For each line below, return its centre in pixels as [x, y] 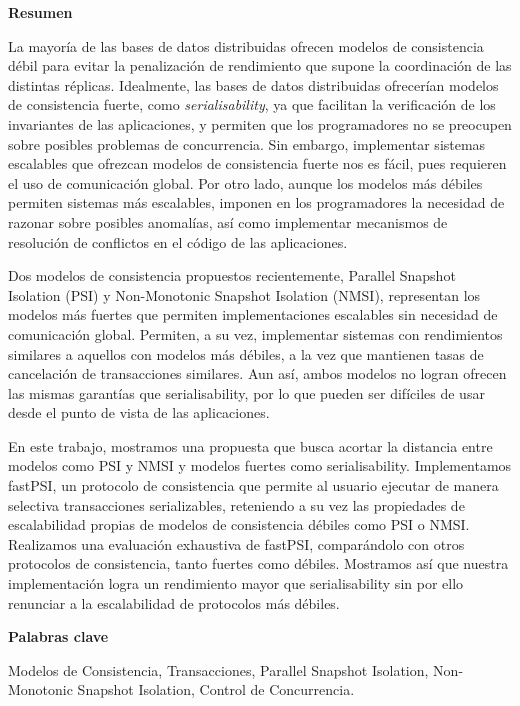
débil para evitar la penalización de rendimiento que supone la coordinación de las [260, 65]
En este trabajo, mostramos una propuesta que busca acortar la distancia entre [250, 445]
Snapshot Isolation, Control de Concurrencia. [216, 689]
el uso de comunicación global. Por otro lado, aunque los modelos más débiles [245, 182]
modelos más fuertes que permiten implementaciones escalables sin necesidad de [253, 314]
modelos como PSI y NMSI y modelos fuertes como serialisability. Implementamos [260, 465]
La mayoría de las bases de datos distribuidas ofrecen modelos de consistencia [246, 45]
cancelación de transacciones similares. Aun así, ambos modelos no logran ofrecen [257, 373]
